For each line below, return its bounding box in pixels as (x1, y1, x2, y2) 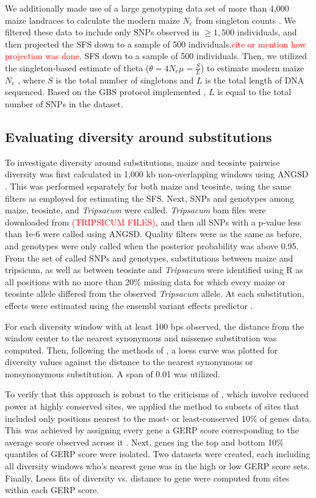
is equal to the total (217, 85, 292, 98)
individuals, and (237, 26, 297, 38)
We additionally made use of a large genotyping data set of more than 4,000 (5, 2, 289, 14)
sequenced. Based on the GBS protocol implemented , (5, 85, 206, 98)
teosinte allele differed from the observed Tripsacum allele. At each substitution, (5, 287, 304, 300)
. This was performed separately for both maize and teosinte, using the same (5, 179, 292, 192)
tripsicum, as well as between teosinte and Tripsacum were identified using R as (5, 263, 303, 276)
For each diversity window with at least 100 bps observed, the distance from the (5, 319, 304, 332)
